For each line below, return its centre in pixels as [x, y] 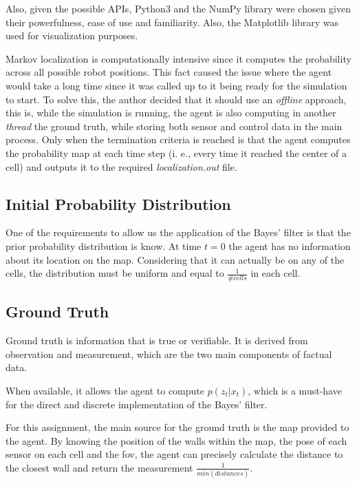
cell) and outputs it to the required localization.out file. [121, 166]
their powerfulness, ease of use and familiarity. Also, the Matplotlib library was [172, 22]
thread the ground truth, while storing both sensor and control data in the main [174, 126]
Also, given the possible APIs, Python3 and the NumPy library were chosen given [178, 8]
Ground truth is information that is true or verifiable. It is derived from [157, 340]
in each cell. [275, 273]
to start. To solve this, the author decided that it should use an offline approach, [176, 99]
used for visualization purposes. [72, 35]
